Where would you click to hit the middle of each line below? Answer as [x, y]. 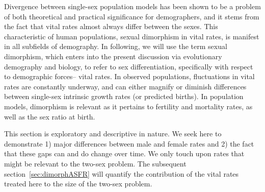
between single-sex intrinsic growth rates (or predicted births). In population [124, 96]
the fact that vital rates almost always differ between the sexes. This [111, 26]
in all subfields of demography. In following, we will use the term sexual [116, 46]
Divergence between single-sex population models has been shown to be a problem [132, 6]
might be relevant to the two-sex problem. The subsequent [95, 163]
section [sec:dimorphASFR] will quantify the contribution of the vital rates [122, 173]
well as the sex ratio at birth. [50, 116]
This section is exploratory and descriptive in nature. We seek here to [113, 134]
